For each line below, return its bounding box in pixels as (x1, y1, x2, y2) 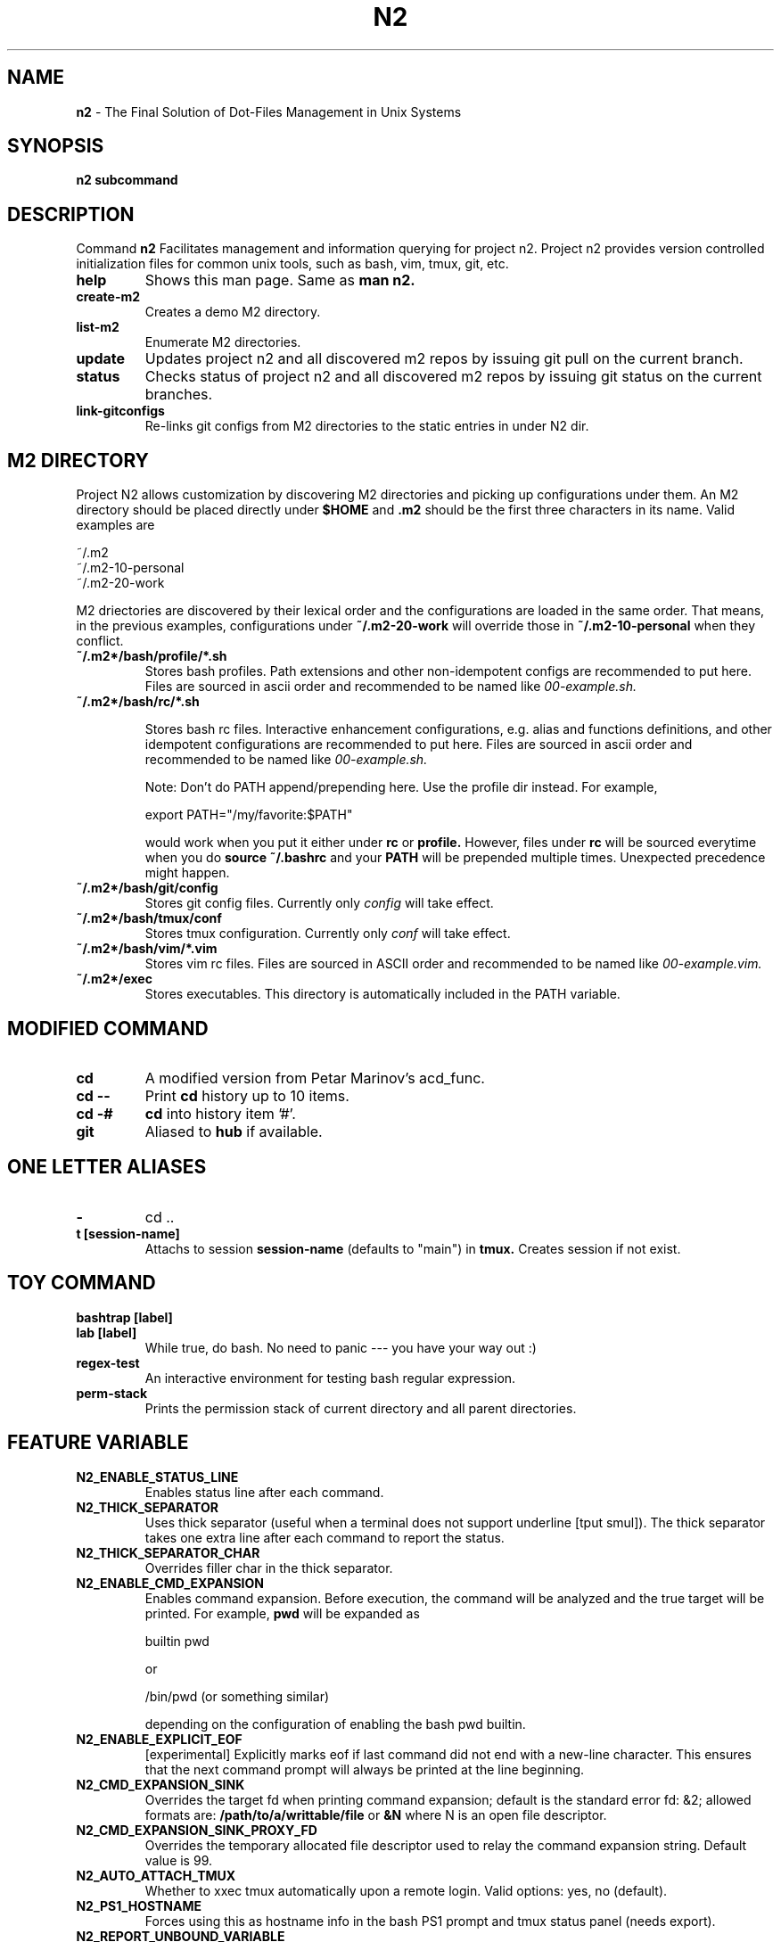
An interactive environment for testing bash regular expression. (144, 1370, 516, 1386)
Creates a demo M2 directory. (144, 304, 321, 320)
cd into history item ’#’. (144, 1104, 296, 1123)
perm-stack (76, 1385, 148, 1401)
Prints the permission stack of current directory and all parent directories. (144, 1400, 577, 1416)
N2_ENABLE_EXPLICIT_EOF (76, 1731, 243, 1747)
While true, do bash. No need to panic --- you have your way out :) (144, 1339, 537, 1355)
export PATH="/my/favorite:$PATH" (144, 807, 353, 823)
